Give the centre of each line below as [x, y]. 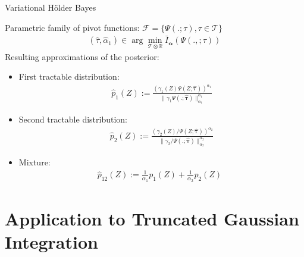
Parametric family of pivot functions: [72, 27]
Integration [51, 242]
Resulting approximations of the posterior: [82, 56]
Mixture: [35, 162]
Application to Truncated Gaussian [152, 218]
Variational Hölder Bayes [51, 7]
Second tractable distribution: [73, 119]
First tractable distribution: [69, 76]
